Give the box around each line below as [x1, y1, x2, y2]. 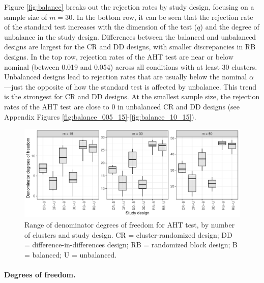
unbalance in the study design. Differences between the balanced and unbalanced [4, 31, 256, 42]
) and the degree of [200, 21, 259, 32]
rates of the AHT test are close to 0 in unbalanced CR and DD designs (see [4, 101, 240, 111]
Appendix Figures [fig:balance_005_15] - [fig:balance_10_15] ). [4, 111, 196, 122]
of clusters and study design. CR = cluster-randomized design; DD [24, 229, 232, 240]
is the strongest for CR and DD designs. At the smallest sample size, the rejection [4, 91, 260, 102]
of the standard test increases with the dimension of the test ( [4, 21, 197, 32]
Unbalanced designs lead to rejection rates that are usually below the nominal [4, 71, 247, 82]
